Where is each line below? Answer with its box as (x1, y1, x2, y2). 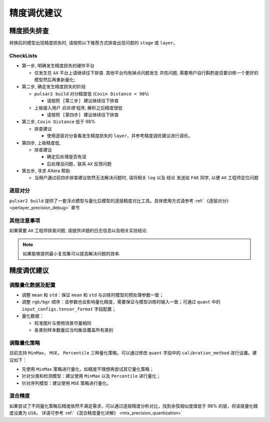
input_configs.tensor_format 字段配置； (21, 306, 116, 312)
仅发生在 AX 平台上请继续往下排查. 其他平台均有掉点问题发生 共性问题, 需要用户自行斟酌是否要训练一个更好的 (34, 70, 258, 76)
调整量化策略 (9, 339, 40, 346)
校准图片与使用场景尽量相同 (34, 320, 91, 326)
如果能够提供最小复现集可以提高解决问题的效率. (22, 250, 121, 256)
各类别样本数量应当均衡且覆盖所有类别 (34, 327, 113, 333)
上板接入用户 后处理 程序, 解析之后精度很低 (34, 105, 122, 111)
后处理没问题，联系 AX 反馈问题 (46, 161, 112, 167)
